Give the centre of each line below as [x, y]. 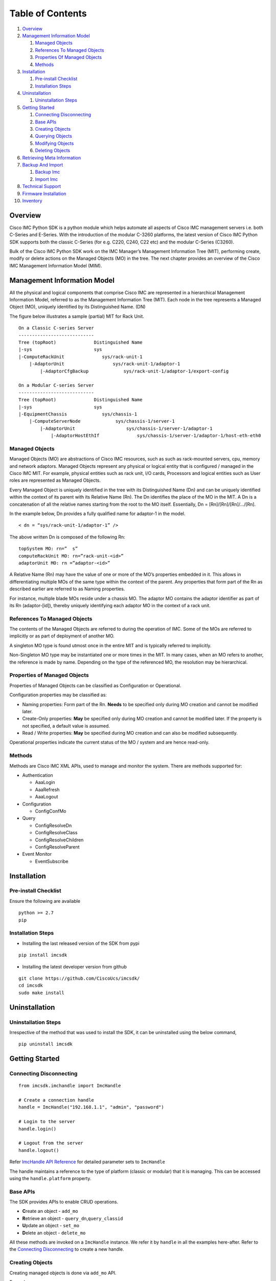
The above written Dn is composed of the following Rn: [67, 537]
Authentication [38, 775]
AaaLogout [47, 797]
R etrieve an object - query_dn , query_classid [73, 1218]
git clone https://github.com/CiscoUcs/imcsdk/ [79, 978]
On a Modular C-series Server [56, 385]
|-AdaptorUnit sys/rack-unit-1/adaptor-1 [105, 364]
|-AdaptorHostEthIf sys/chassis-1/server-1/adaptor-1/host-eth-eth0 [156, 436]
